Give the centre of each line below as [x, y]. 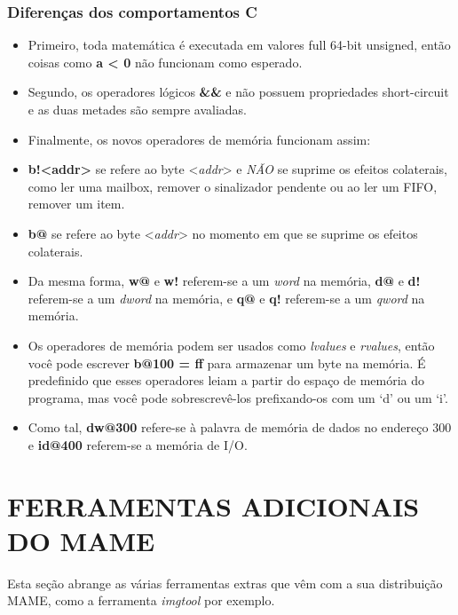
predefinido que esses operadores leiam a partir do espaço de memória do [226, 380]
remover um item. [76, 204]
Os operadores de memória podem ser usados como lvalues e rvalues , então [231, 345]
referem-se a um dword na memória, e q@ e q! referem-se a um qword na [226, 298]
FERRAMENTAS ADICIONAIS [213, 505]
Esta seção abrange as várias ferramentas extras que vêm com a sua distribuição [225, 583]
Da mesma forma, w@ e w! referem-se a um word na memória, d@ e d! [224, 281]
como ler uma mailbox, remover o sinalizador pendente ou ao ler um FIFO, [233, 186]
